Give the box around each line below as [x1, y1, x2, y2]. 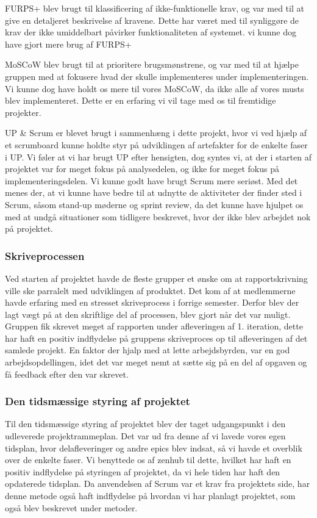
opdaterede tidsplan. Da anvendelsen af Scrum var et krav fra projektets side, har [5, 477, 310, 490]
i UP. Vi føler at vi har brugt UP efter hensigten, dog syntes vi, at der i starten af [5, 150, 312, 163]
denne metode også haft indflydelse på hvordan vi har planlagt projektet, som [5, 489, 296, 502]
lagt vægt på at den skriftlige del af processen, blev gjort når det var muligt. [5, 308, 291, 320]
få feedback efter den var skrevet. [5, 367, 129, 380]
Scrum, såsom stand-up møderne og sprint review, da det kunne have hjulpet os [5, 198, 304, 210]
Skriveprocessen [5, 248, 85, 263]
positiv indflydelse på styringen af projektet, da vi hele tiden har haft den [5, 465, 280, 478]
